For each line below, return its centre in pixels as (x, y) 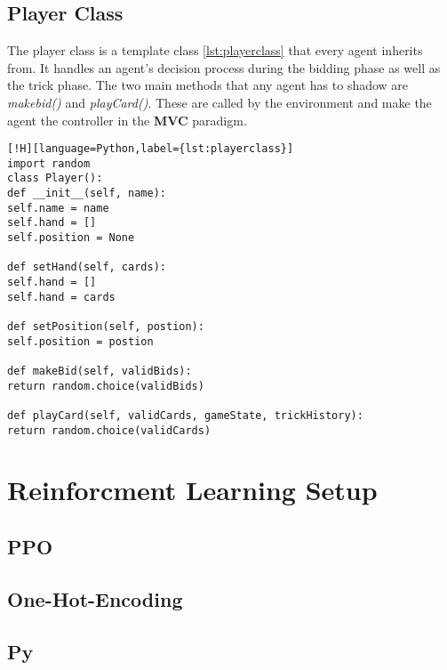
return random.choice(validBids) (106, 386)
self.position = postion (80, 341)
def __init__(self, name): (87, 194)
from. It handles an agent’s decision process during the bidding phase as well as (224, 67)
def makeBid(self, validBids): (100, 371)
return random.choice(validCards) (109, 430)
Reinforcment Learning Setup (192, 490)
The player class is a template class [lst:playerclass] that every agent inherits (215, 50)
